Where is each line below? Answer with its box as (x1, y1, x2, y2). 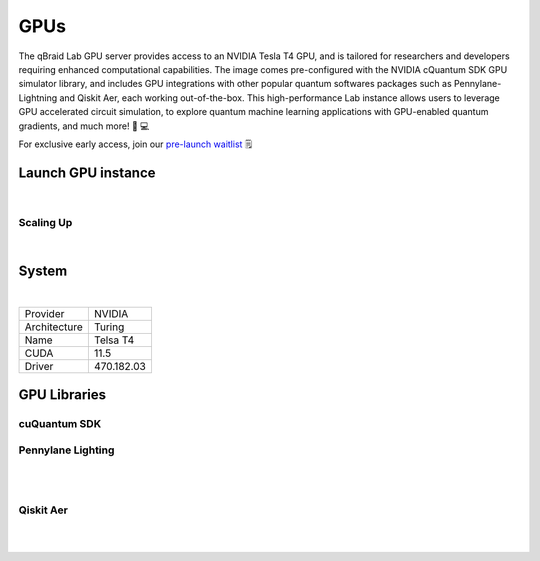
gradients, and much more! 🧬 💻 (18, 120, 150, 132)
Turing (93, 320, 125, 334)
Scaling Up (18, 215, 73, 229)
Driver (24, 360, 54, 374)
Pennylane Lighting (18, 443, 115, 457)
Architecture (24, 320, 84, 334)
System (18, 262, 68, 279)
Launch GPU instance (18, 164, 156, 181)
